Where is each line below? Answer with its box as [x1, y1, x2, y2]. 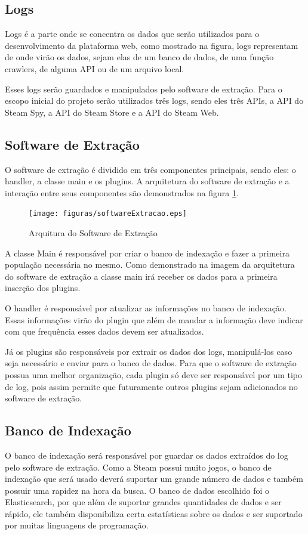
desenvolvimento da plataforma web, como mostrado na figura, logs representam [5, 39, 298, 51]
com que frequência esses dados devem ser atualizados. [5, 325, 204, 338]
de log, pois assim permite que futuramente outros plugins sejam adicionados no [5, 380, 298, 392]
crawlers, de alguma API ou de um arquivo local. [5, 62, 184, 75]
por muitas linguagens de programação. [5, 519, 149, 531]
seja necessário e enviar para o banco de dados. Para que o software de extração [5, 357, 297, 369]
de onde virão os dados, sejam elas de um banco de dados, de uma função [5, 51, 274, 63]
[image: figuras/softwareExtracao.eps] [29, 209, 187, 218]
